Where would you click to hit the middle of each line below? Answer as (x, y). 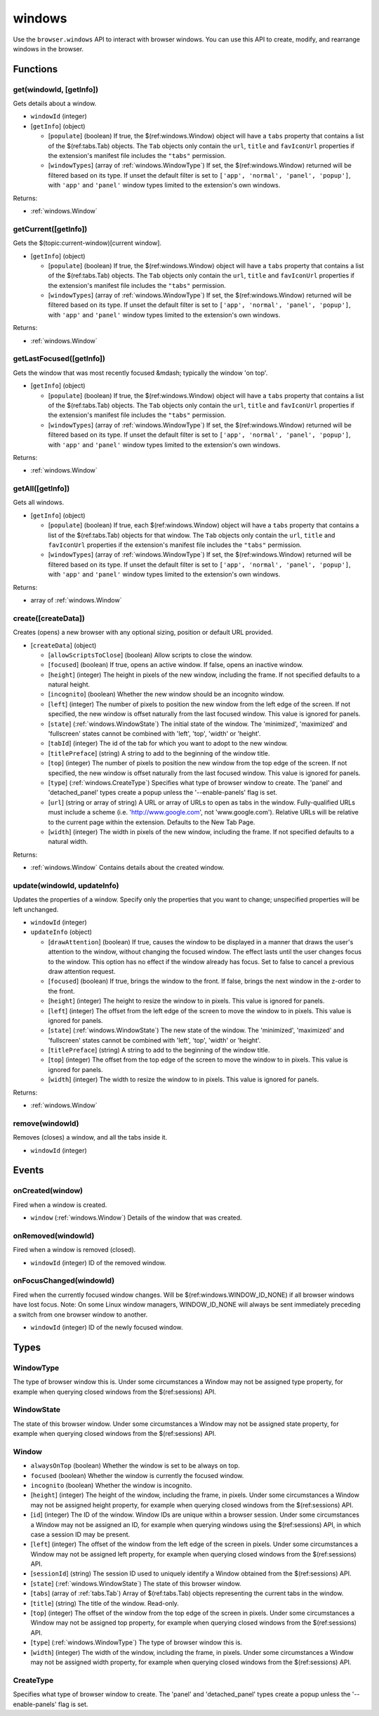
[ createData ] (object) (64, 645)
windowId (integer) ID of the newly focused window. (107, 1327)
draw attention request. (82, 971)
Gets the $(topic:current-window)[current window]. (87, 243)
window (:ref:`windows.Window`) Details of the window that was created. (136, 1217)
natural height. (69, 685)
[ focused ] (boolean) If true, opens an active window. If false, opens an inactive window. (176, 665)
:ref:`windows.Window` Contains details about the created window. (127, 868)
